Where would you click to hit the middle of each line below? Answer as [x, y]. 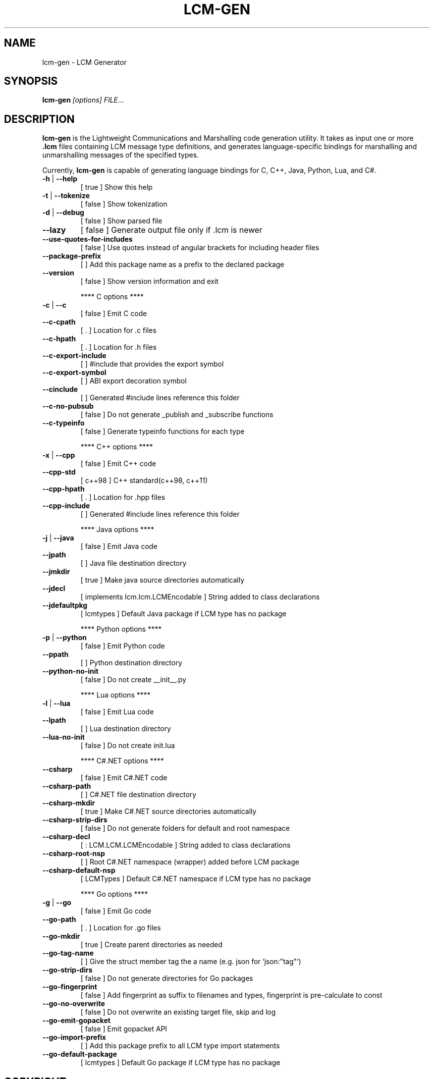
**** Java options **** [117, 530]
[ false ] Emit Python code [123, 646]
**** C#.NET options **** [122, 761]
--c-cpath [59, 322]
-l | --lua [56, 703]
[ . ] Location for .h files [118, 347]
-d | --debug [63, 213]
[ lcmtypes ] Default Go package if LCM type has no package [180, 1063]
